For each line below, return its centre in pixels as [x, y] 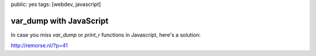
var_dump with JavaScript [60, 21]
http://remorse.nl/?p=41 [39, 45]
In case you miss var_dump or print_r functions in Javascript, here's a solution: [106, 34]
